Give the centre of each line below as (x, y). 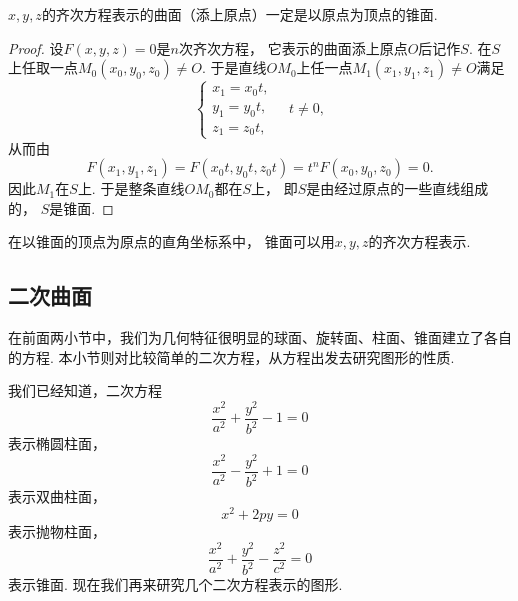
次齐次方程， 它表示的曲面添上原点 (293, 47)
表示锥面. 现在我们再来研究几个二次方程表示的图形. (175, 584)
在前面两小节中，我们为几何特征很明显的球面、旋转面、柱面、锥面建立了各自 (260, 337)
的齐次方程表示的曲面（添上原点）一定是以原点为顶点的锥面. (239, 14)
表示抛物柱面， (57, 531)
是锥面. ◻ (81, 207)
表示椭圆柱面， (57, 443)
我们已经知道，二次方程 (85, 390)
